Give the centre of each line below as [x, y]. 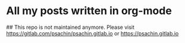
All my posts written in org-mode [89, 11]
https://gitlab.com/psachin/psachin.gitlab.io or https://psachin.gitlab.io [93, 33]
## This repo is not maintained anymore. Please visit [70, 27]
